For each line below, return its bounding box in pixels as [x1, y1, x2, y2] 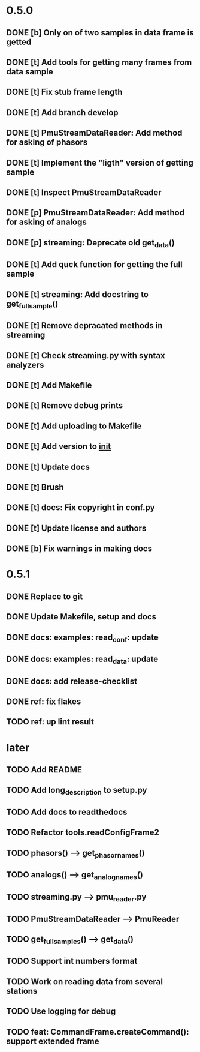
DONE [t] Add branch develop [6, 107, 119, 118]
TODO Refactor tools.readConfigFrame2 [6, 828, 160, 838]
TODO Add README [6, 765, 83, 775]
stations [6, 985, 38, 996]
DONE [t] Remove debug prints [6, 400, 123, 411]
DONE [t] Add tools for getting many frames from [6, 57, 192, 67]
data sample [6, 67, 53, 77]
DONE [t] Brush [6, 482, 64, 492]
